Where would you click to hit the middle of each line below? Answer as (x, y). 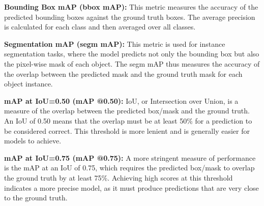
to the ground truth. (36, 198)
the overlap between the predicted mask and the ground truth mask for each (123, 73)
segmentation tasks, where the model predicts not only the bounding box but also (132, 54)
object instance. (28, 84)
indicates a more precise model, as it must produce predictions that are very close (131, 187)
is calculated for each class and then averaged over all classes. (100, 27)
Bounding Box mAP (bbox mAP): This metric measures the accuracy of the (131, 7)
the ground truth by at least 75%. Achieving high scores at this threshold (119, 177)
